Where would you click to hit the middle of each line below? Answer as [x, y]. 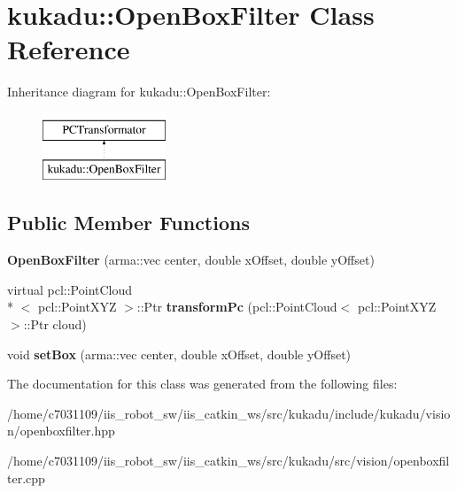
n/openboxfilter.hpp [61, 431]
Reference [69, 49]
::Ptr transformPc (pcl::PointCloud [237, 307]
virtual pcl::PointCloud [70, 289]
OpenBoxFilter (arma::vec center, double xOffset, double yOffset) [191, 260]
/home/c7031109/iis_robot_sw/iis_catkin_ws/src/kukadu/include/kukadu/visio [229, 413]
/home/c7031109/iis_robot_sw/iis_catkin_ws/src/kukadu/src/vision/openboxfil [228, 461]
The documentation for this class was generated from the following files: [202, 384]
